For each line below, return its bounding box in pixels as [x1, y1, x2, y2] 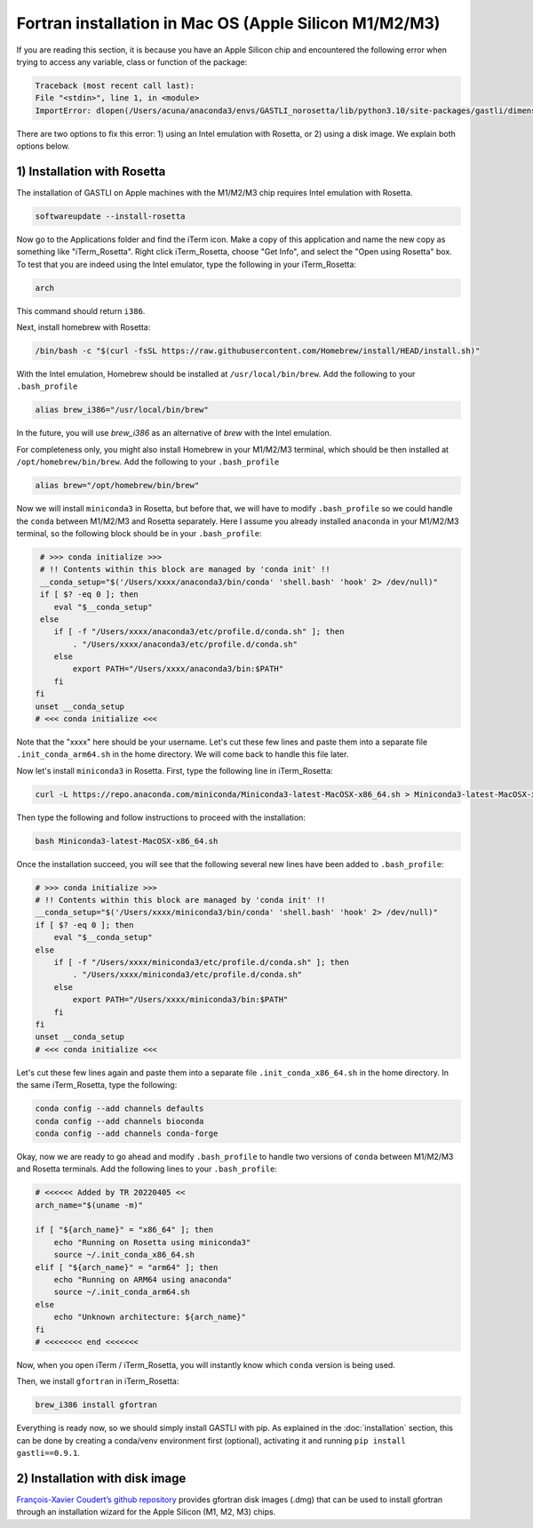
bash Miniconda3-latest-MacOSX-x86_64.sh [35, 836, 219, 846]
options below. [16, 141, 70, 151]
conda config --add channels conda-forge [35, 1128, 219, 1138]
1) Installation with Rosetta [16, 164, 166, 179]
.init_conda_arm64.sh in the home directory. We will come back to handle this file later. [16, 749, 349, 760]
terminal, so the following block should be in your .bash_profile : [16, 527, 262, 538]
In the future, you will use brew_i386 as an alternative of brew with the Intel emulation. [16, 428, 332, 438]
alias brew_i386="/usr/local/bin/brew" [35, 405, 209, 415]
